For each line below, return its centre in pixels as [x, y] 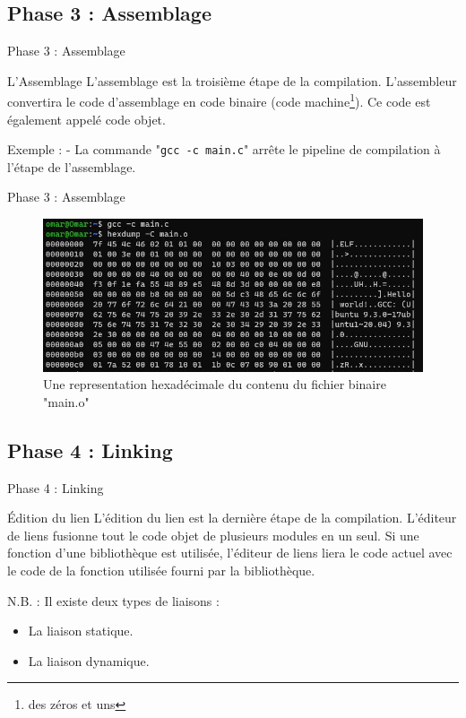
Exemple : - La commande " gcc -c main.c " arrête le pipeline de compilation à [224, 149]
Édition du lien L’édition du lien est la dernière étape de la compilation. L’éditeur [232, 518]
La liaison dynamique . [89, 660]
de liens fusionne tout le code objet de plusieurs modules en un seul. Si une [213, 535]
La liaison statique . [81, 631]
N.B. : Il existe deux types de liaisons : [113, 600]
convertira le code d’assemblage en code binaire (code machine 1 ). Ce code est [219, 100]
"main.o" [66, 401]
